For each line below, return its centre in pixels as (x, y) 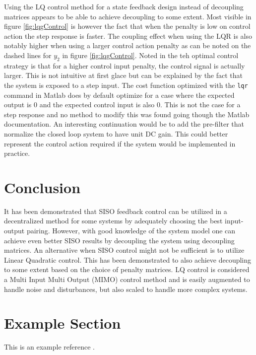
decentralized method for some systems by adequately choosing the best (113, 221)
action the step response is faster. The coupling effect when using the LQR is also (128, 35)
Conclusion (42, 187)
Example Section (63, 323)
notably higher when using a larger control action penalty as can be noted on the (128, 45)
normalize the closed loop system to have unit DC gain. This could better (116, 133)
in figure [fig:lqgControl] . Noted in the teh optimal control (150, 55)
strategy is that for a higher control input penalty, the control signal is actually (125, 65)
